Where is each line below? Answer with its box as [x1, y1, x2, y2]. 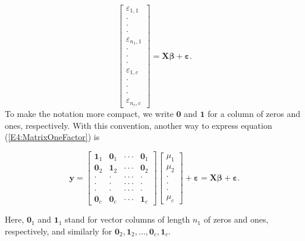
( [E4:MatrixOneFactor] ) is [5, 131, 100, 143]
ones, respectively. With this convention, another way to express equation [5, 119, 272, 131]
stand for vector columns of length [65, 213, 190, 226]
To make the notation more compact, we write [5, 107, 174, 120]
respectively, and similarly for [5, 224, 112, 237]
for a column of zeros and [207, 107, 300, 120]
